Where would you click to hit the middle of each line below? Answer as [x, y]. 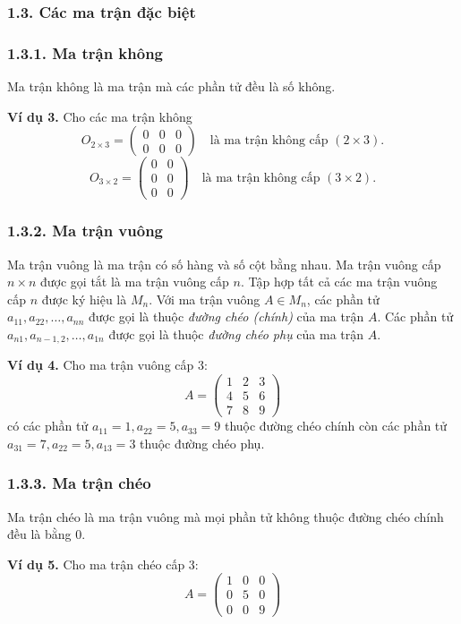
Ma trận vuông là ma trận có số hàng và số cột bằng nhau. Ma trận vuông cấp [224, 264]
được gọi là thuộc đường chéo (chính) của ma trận [226, 316]
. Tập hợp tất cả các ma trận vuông [339, 282]
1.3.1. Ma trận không [85, 52]
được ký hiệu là [84, 299]
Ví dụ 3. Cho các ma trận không [100, 116]
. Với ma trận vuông [205, 299]
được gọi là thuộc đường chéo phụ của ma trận [236, 334]
